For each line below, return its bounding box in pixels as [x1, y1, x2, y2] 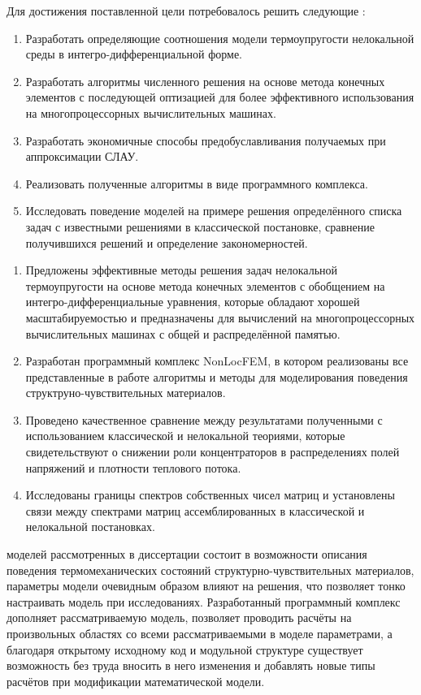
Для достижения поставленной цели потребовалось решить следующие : [7, 2, 366, 19]
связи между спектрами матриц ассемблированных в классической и [25, 502, 365, 519]
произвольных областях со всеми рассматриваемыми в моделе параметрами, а [7, 625, 393, 641]
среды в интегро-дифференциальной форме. [25, 45, 242, 63]
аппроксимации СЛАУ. [25, 148, 139, 165]
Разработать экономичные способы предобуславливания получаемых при [25, 132, 386, 149]
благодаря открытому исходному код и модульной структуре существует [7, 641, 363, 658]
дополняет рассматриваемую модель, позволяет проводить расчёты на [7, 609, 352, 626]
